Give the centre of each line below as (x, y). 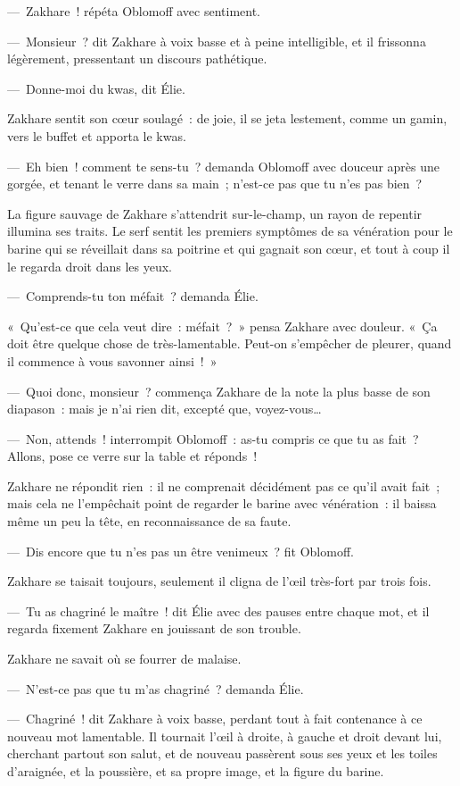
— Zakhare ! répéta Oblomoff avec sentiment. (134, 11)
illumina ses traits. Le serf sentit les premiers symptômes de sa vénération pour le (230, 231)
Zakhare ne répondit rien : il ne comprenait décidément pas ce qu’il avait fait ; (224, 485)
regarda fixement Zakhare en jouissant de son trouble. (154, 628)
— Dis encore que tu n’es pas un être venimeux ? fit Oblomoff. (181, 551)
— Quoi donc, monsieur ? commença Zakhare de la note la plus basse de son (219, 391)
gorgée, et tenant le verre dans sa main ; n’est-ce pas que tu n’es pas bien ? (215, 184)
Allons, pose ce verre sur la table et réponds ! (132, 456)
